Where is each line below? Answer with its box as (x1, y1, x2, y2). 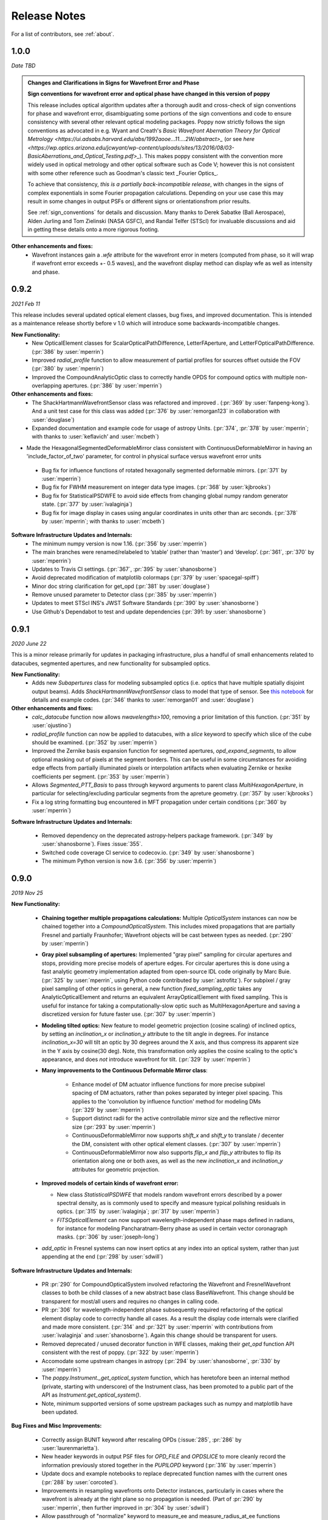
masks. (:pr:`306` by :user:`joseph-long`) (56, 1233, 159, 1240)
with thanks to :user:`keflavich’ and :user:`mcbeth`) (32, 433, 159, 440)
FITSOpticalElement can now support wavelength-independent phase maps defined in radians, (56, 1216, 295, 1223)
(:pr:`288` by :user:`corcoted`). (41, 1478, 118, 1486)
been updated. (41, 1408, 78, 1415)
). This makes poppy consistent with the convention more (139, 152, 283, 159)
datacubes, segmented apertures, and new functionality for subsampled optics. (11, 660, 211, 667)
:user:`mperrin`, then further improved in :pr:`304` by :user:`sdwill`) (41, 1504, 209, 1511)
